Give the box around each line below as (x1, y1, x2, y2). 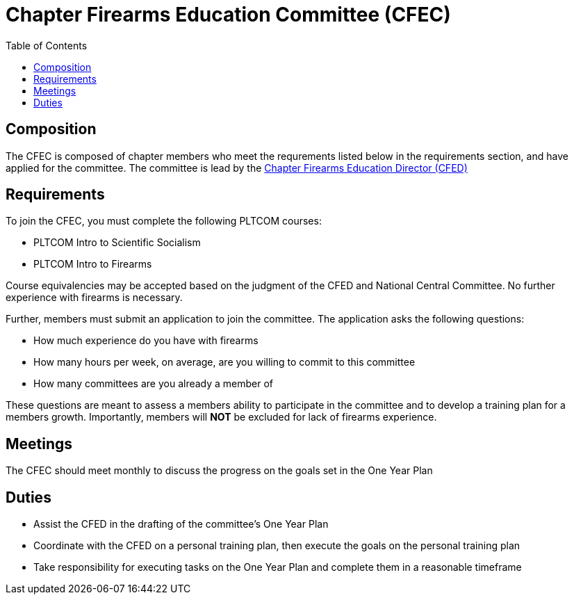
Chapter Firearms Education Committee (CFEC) (6, 3, 451, 26)
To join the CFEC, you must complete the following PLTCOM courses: (6, 215, 322, 227)
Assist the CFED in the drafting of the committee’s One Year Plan (33, 518, 329, 530)
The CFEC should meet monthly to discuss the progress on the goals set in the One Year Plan (6, 464, 433, 477)
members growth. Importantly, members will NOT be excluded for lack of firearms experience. (6, 411, 437, 423)
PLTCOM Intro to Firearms (33, 258, 152, 270)
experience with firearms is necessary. (6, 291, 183, 304)
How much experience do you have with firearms (33, 334, 259, 347)
